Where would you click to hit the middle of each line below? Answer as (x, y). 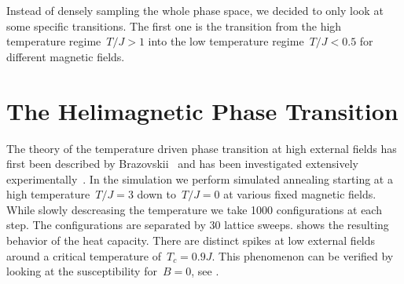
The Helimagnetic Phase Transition (202, 110)
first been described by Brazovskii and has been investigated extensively (182, 164)
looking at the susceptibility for (82, 271)
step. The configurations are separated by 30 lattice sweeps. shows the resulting (198, 225)
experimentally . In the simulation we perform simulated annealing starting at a (200, 178)
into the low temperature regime (226, 41)
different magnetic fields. (66, 56)
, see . (205, 271)
